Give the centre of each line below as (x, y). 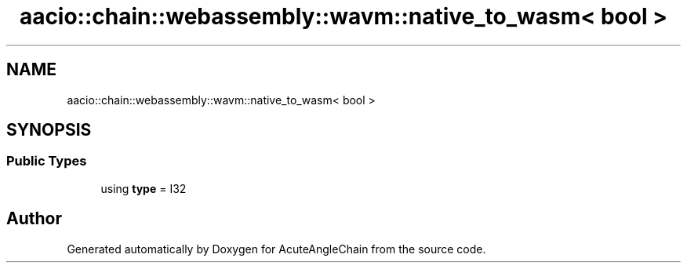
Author (34, 219)
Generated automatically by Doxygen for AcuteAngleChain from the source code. (276, 249)
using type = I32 (144, 188)
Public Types (47, 161)
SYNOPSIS (49, 130)
